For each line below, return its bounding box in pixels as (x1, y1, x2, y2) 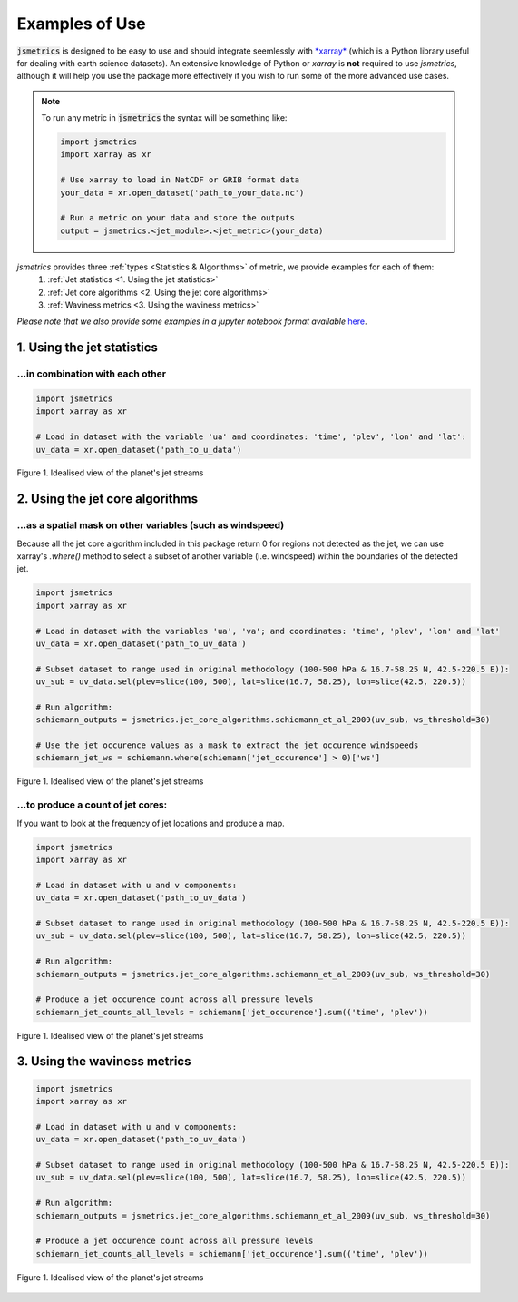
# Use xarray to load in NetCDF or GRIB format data (60, 175, 300, 185)
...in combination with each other (16, 367, 167, 380)
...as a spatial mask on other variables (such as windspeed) (16, 519, 285, 532)
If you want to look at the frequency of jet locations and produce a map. (16, 817, 285, 828)
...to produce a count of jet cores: (16, 798, 168, 811)
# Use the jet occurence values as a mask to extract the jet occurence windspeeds (35, 740, 419, 750)
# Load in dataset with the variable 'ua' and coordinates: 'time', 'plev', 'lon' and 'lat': (35, 432, 467, 442)
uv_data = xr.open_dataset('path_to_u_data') (35, 445, 242, 455)
